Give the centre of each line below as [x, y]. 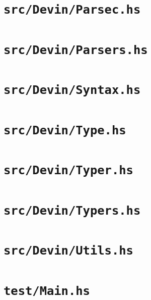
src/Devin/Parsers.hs [76, 50]
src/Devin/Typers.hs [72, 210]
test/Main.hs [47, 291]
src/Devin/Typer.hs [68, 170]
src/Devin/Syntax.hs [72, 90]
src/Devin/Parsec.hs [72, 10]
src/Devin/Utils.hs [68, 251]
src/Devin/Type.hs [65, 130]
